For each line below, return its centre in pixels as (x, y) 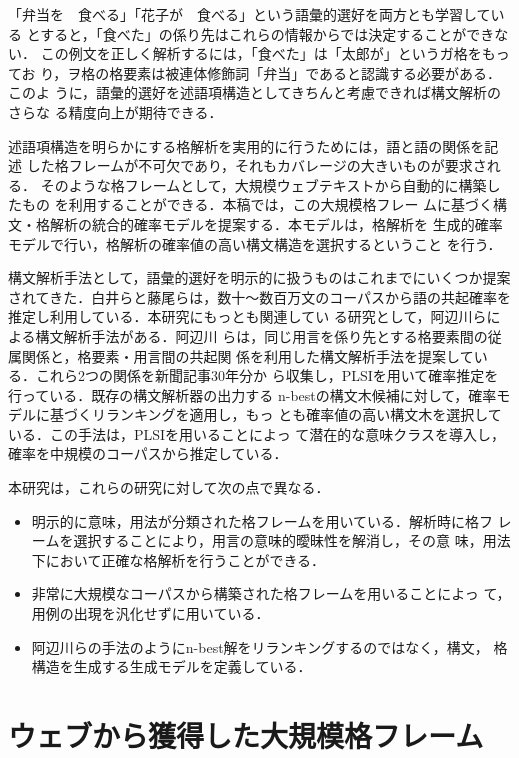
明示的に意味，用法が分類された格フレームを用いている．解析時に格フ (262, 520)
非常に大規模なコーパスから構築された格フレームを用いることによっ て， (271, 593)
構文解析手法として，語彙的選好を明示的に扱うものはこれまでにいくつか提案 (259, 277)
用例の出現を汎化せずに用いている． (150, 613)
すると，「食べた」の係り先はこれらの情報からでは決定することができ (267, 33)
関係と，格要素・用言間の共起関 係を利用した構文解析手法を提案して (247, 355)
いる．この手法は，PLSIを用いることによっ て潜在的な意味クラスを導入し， (257, 433)
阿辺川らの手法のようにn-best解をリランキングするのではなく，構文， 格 (269, 646)
